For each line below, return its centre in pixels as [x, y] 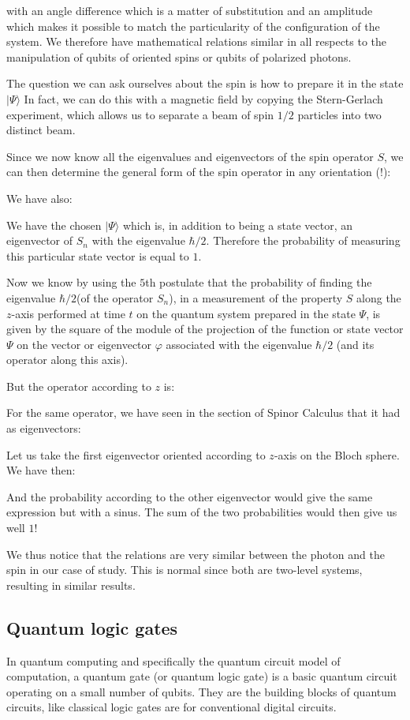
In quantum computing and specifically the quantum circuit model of [173, 660]
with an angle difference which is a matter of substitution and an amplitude [190, 10]
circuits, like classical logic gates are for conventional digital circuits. [171, 707]
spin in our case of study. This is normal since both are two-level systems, [184, 570]
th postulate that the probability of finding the [259, 282]
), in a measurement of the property [256, 297]
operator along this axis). [67, 360]
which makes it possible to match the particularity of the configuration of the [193, 26]
